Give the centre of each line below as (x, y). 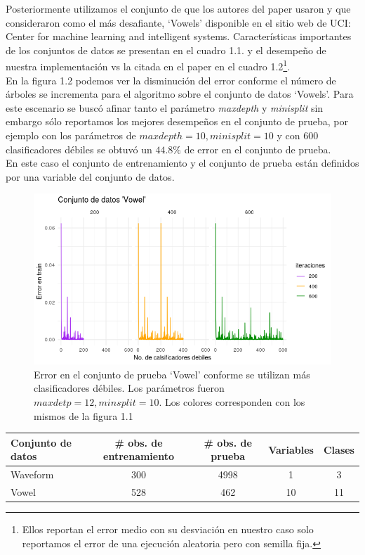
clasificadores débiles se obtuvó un (79, 149)
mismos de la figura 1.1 (84, 415)
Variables (291, 449)
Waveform (32, 474)
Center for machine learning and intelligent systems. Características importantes (179, 36)
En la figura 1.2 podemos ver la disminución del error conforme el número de (171, 80)
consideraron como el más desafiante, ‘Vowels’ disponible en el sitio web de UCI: (178, 22)
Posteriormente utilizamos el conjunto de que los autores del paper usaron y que (178, 8)
